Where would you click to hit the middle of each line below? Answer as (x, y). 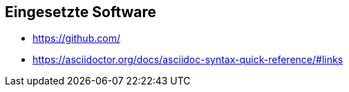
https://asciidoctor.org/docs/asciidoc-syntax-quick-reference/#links (188, 60)
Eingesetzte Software (81, 12)
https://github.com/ (76, 38)
